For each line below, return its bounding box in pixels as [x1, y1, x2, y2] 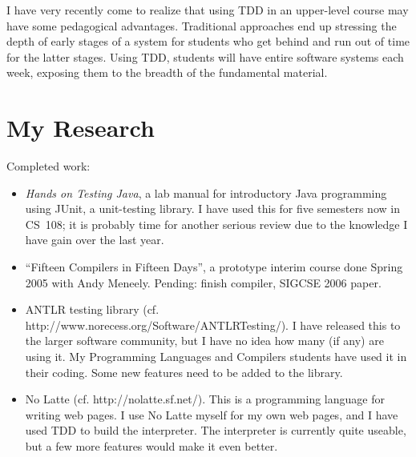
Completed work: [6, 158, 91, 174]
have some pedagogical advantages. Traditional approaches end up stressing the [6, 17, 397, 34]
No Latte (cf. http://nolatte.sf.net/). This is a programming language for [25, 391, 385, 407]
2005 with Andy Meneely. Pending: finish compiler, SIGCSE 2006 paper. [25, 274, 382, 291]
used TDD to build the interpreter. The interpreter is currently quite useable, [25, 422, 406, 439]
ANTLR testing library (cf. [25, 301, 160, 318]
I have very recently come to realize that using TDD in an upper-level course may [6, 2, 409, 18]
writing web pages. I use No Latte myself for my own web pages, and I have [25, 406, 398, 423]
